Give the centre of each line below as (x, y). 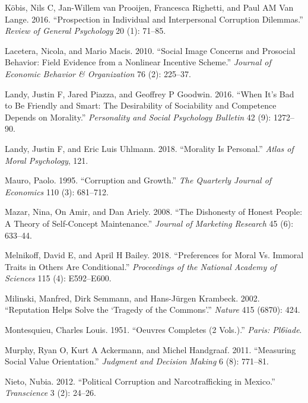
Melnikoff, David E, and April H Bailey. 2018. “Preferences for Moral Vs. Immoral (154, 255)
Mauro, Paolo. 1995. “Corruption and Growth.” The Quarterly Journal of (138, 180)
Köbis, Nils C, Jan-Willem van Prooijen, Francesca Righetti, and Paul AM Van (149, 7)
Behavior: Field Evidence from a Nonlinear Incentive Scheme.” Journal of (138, 62)
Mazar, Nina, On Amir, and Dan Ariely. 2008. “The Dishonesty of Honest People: (154, 212)
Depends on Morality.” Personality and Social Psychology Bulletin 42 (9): (138, 117)
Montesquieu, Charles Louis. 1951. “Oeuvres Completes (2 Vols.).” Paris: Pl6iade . (153, 330)
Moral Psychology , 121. (47, 160)
